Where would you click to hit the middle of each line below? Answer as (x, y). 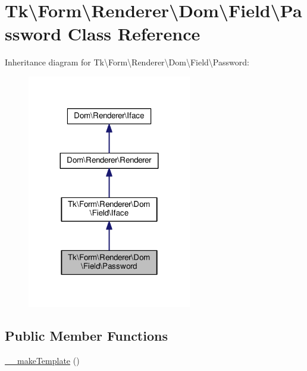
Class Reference (134, 34)
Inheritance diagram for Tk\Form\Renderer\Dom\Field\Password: (127, 62)
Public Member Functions (86, 335)
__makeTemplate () (42, 360)
